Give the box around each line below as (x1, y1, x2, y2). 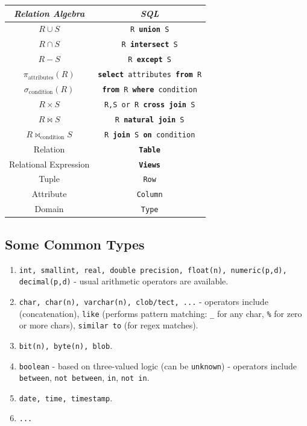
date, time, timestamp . (19, 391, 113, 404)
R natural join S (115, 115, 185, 124)
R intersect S (121, 40, 178, 49)
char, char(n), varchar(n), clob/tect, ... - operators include (19, 295, 268, 307)
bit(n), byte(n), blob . (19, 339, 113, 351)
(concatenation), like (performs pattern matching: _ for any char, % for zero (19, 307, 302, 319)
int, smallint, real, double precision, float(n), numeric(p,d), (19, 266, 287, 275)
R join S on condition (104, 130, 195, 139)
